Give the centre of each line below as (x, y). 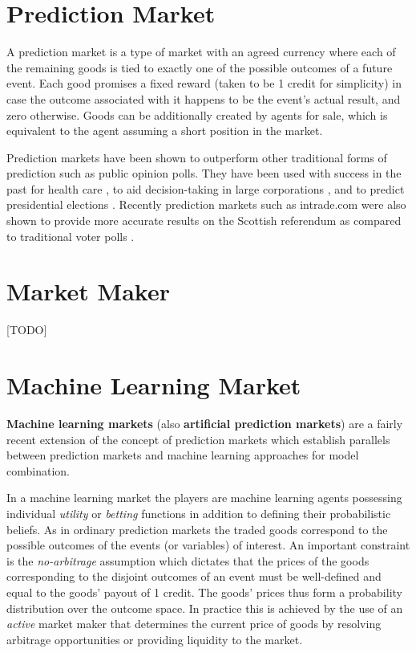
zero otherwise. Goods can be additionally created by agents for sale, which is (197, 114)
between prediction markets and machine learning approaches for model (183, 455)
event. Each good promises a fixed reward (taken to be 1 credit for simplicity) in (204, 83)
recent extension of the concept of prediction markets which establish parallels (198, 439)
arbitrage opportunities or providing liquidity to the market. (155, 639)
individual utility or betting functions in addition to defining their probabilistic (199, 514)
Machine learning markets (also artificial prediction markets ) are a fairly (205, 424)
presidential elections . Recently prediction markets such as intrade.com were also (206, 204)
